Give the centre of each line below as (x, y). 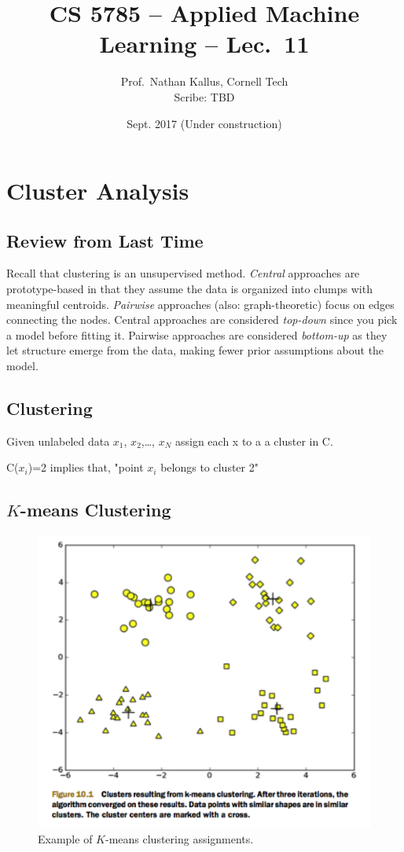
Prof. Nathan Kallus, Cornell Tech (204, 81)
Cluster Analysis (98, 191)
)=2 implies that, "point (86, 467)
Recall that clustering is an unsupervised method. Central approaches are (183, 273)
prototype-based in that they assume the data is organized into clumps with (189, 289)
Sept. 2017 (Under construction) (204, 123)
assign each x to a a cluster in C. (254, 441)
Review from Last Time (105, 240)
